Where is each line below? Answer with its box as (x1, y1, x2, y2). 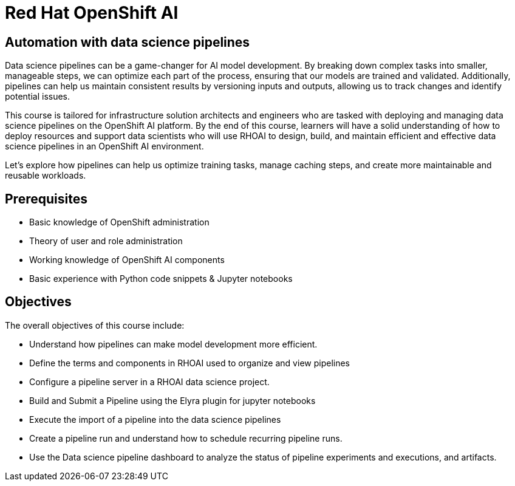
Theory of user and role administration (29, 236, 183, 247)
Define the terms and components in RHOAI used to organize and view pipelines (29, 357, 350, 368)
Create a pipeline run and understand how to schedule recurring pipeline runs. (29, 433, 343, 443)
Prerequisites (5, 191, 87, 207)
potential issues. (5, 91, 70, 102)
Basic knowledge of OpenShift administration (29, 217, 210, 228)
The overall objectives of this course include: (5, 320, 185, 330)
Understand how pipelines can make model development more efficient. (29, 338, 318, 349)
